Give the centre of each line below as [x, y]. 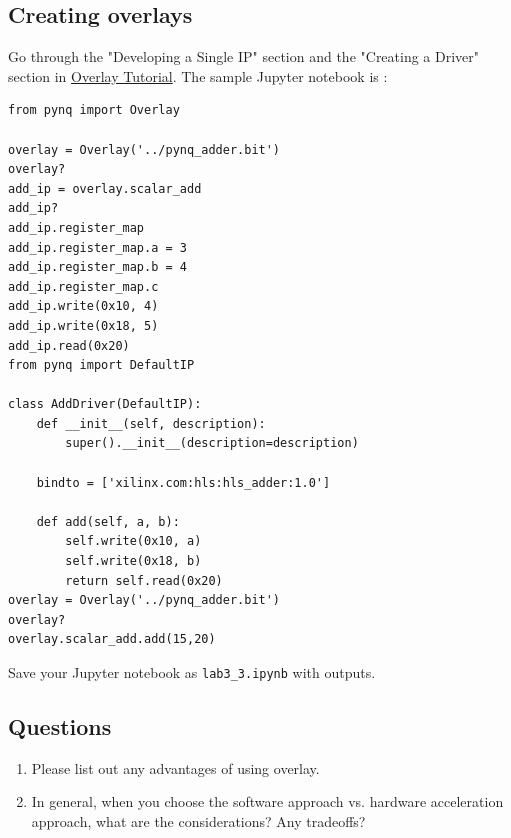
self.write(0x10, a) [133, 541]
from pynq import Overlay [94, 110]
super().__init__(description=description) [212, 443]
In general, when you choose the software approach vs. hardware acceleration [267, 801]
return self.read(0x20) [144, 580]
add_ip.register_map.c [83, 286]
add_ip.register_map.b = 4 [97, 267]
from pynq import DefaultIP [101, 365]
